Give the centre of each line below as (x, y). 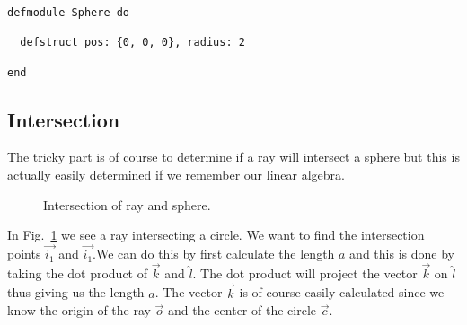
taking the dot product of (78, 272)
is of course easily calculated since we (342, 292)
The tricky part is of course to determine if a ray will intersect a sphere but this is (233, 157)
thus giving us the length (76, 292)
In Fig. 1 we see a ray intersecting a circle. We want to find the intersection (216, 235)
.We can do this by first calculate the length (214, 254)
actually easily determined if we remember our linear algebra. (176, 175)
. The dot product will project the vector (305, 272)
